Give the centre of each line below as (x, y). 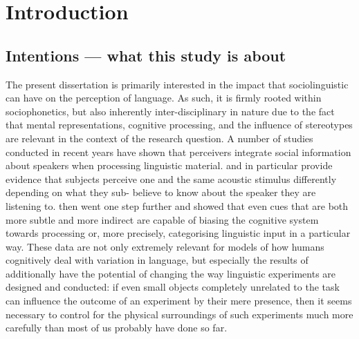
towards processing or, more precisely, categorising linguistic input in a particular (178, 233)
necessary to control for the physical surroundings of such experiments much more (179, 314)
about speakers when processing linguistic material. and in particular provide (169, 165)
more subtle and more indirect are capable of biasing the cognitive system (162, 219)
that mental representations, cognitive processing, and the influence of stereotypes (179, 125)
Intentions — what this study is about (146, 55)
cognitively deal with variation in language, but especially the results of (157, 260)
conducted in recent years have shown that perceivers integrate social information (178, 152)
